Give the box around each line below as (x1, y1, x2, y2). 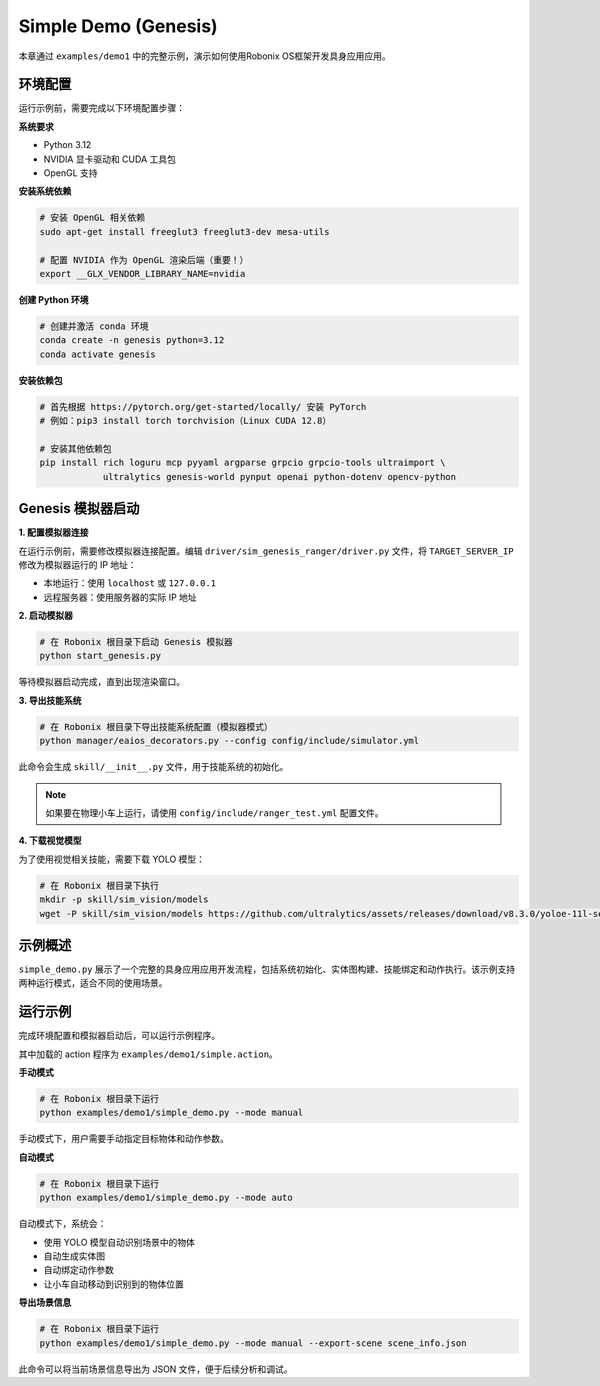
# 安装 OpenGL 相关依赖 (39, 212, 145, 224)
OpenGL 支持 (43, 167, 99, 179)
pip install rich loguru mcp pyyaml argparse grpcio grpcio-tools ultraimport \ (39, 457, 446, 469)
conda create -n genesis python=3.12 (39, 335, 225, 346)
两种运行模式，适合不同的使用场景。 (18, 977, 168, 989)
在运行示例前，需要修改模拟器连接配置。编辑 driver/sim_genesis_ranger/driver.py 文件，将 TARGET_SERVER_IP (18, 545, 514, 557)
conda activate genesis (39, 348, 157, 360)
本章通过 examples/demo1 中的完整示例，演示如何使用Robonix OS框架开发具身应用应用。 (18, 50, 391, 62)
